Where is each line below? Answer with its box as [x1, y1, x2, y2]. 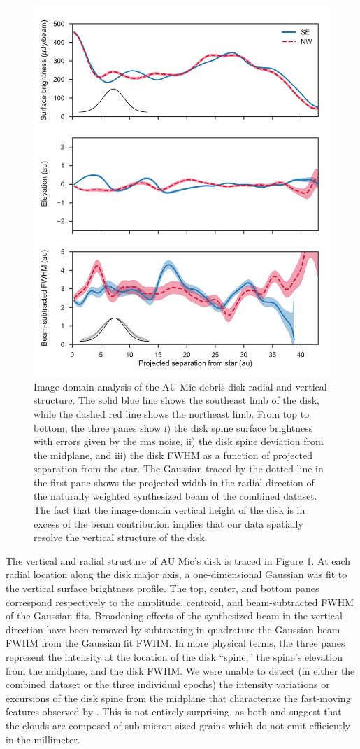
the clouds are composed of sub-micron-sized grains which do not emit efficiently [6, 717, 351, 732]
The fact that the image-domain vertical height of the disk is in [34, 503, 305, 517]
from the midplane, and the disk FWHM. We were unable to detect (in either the [6, 663, 355, 678]
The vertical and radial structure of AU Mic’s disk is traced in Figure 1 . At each [6, 553, 351, 568]
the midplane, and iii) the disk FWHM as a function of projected [34, 447, 313, 462]
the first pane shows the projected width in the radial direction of [34, 475, 315, 489]
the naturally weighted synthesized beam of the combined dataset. [34, 489, 317, 503]
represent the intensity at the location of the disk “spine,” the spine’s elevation [6, 650, 343, 664]
